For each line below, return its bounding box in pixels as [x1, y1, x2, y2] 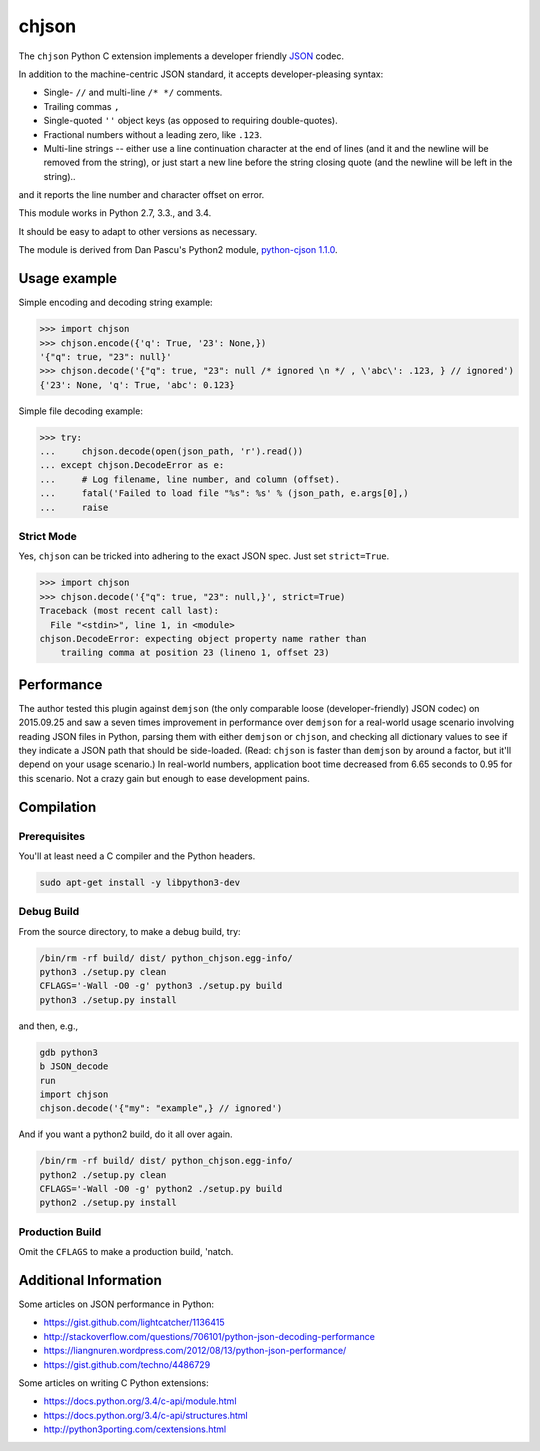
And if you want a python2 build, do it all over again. [18, 1128, 234, 1140]
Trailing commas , [43, 100, 120, 112]
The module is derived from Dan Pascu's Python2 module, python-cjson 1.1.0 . [18, 244, 339, 256]
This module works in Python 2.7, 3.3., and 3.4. [18, 207, 212, 219]
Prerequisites [18, 829, 85, 843]
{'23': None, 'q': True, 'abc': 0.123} [39, 379, 235, 390]
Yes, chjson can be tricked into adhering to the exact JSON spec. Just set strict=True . [18, 550, 390, 562]
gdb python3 [39, 1046, 99, 1058]
